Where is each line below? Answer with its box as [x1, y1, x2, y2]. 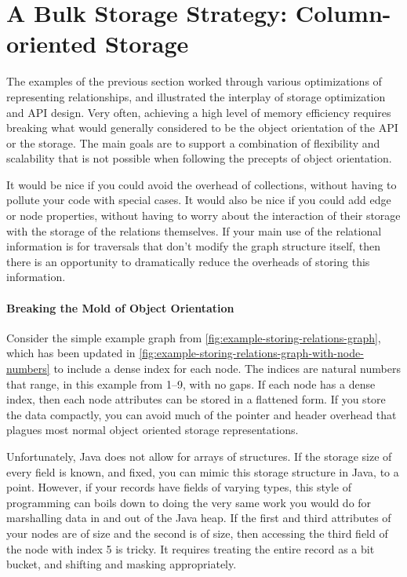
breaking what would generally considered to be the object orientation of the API [6, 119, 398, 136]
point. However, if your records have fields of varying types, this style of [6, 479, 352, 495]
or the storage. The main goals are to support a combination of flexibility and [6, 134, 380, 151]
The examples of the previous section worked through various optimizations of [6, 73, 382, 89]
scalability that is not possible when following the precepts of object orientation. [6, 150, 392, 166]
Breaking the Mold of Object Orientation [6, 299, 234, 316]
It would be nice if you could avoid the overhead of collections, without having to [6, 176, 397, 192]
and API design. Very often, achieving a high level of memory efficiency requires [6, 104, 391, 120]
